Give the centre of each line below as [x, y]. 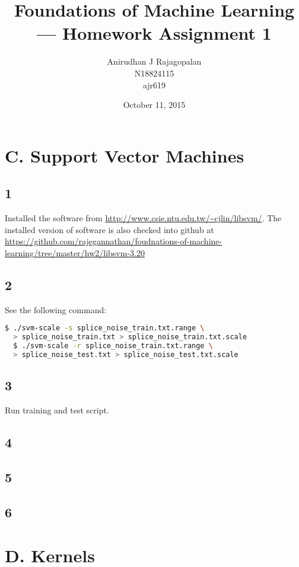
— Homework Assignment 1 [154, 33]
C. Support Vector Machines [125, 155]
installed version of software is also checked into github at [109, 229]
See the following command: [56, 309]
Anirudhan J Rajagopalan [154, 61]
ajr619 [154, 85]
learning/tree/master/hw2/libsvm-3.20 [75, 252]
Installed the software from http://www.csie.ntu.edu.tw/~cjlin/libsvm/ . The [143, 218]
